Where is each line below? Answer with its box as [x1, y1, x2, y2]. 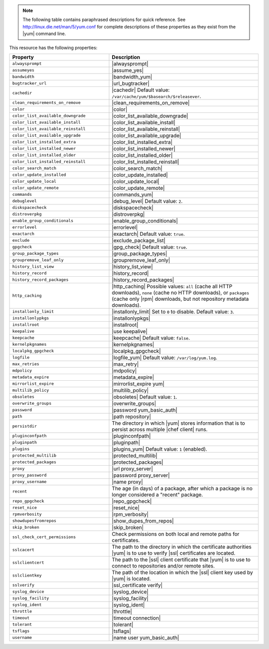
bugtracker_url [12, 80, 47, 86]
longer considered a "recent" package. [112, 491, 203, 498]
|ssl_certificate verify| [112, 582, 163, 589]
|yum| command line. [22, 30, 66, 37]
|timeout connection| [112, 615, 161, 622]
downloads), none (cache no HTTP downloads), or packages [112, 289, 249, 296]
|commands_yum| [112, 191, 153, 198]
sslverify [12, 583, 35, 588]
